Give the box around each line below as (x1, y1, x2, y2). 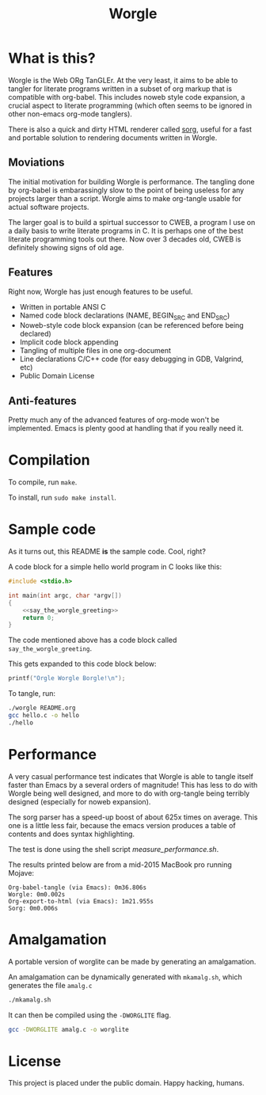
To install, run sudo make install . (8, 492, 117, 503)
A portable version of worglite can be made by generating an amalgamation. (8, 956, 256, 966)
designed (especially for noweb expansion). (8, 797, 151, 806)
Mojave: (8, 868, 34, 877)
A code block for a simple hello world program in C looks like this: (8, 562, 222, 572)
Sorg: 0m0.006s (8, 904, 59, 912)
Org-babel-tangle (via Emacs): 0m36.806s (8, 884, 147, 892)
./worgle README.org (8, 704, 77, 713)
